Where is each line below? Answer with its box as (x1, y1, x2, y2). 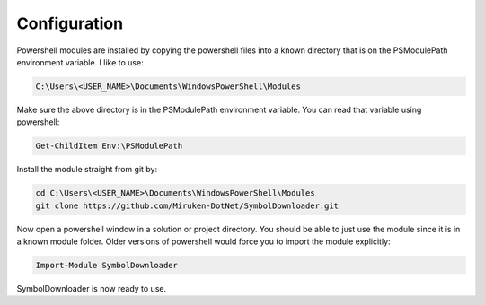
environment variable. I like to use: (16, 57, 144, 67)
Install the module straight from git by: (16, 164, 157, 175)
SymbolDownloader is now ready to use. (16, 283, 166, 293)
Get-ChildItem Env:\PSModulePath (35, 141, 183, 152)
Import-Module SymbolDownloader (35, 260, 179, 270)
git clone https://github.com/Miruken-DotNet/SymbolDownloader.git (35, 200, 339, 211)
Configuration (16, 13, 124, 33)
